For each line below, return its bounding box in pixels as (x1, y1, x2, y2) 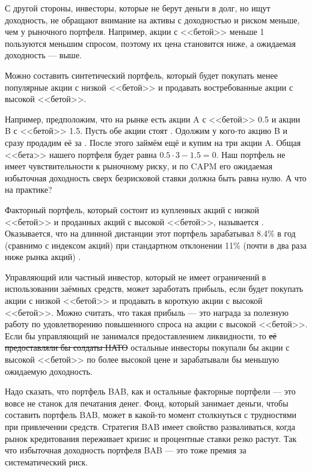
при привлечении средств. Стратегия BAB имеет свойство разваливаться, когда (5, 420, 295, 432)
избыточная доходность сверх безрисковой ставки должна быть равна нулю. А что (5, 171, 307, 184)
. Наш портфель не (216, 148, 286, 160)
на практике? (5, 183, 52, 196)
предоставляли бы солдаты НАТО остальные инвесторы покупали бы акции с (5, 341, 290, 354)
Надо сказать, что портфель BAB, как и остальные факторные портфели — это (5, 385, 296, 398)
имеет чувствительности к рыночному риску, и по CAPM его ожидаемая (5, 160, 273, 172)
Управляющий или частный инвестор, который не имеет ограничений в (5, 270, 266, 283)
